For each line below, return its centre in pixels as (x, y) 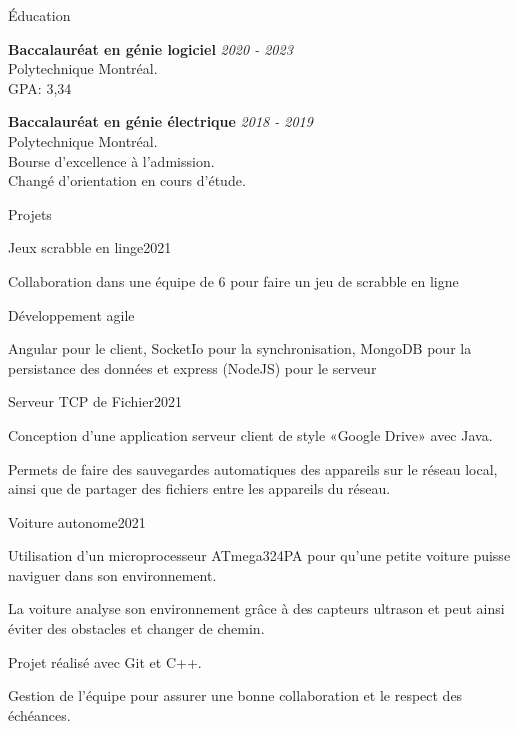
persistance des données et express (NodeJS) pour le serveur (192, 367)
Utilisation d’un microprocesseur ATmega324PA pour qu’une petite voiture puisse (259, 555)
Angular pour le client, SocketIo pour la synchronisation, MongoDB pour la (240, 348)
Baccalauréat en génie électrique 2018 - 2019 (160, 121)
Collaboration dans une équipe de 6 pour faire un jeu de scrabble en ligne (233, 280)
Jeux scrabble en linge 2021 (90, 247)
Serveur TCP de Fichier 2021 (95, 401)
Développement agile (71, 314)
